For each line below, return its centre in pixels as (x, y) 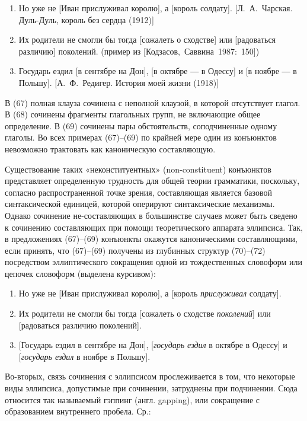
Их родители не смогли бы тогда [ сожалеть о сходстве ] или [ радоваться (147, 39)
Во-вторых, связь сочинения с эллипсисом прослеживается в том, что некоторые (150, 376)
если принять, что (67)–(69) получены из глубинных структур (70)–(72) (135, 250)
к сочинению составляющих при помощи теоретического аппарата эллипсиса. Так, (154, 227)
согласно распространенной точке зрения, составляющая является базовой (138, 192)
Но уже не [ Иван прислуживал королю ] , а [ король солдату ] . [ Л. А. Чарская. (156, 8)
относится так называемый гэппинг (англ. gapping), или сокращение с (132, 399)
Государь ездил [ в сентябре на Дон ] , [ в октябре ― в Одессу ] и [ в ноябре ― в (158, 71)
